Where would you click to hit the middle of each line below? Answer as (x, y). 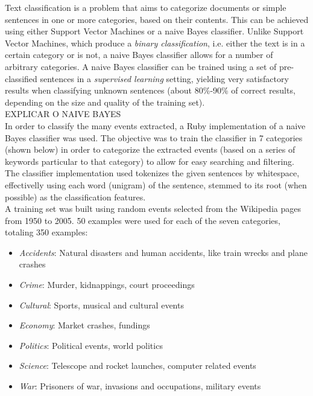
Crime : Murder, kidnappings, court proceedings (107, 285)
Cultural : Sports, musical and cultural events (101, 305)
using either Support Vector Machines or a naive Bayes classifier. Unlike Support (154, 31)
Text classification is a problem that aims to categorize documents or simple (146, 7)
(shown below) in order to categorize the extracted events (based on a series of (150, 149)
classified (21, 78)
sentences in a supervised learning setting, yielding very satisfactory (164, 78)
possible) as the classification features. (75, 196)
